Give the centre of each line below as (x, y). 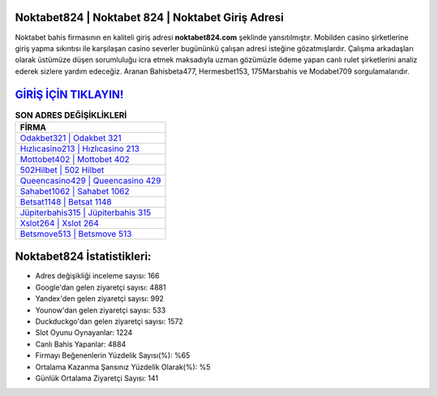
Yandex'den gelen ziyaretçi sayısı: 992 (99, 299)
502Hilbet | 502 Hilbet (62, 170)
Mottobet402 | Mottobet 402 (75, 159)
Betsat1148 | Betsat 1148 (66, 201)
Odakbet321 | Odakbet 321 (71, 138)
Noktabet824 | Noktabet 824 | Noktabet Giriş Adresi (149, 17)
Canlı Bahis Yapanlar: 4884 (81, 344)
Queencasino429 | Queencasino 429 (90, 180)
